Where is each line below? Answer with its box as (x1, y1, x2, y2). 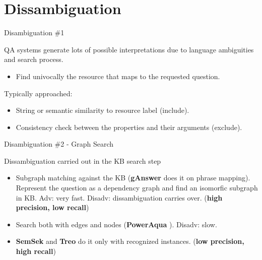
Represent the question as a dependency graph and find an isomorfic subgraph (16, 182, 258, 193)
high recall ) (16, 246, 56, 256)
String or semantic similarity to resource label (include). (16, 105, 189, 115)
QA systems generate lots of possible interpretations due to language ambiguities (4, 44, 254, 54)
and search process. (4, 54, 63, 64)
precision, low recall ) (16, 202, 89, 213)
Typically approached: (4, 88, 73, 98)
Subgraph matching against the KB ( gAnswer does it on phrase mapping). (16, 172, 250, 183)
